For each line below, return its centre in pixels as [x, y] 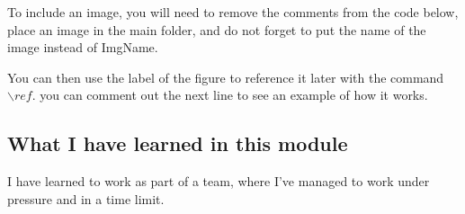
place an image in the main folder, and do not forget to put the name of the [217, 29]
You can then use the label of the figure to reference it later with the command [226, 77]
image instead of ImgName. [83, 47]
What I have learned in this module [178, 143]
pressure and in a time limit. [86, 198]
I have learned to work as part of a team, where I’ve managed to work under [219, 181]
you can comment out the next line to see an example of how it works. [234, 95]
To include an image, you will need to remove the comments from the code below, [233, 12]
